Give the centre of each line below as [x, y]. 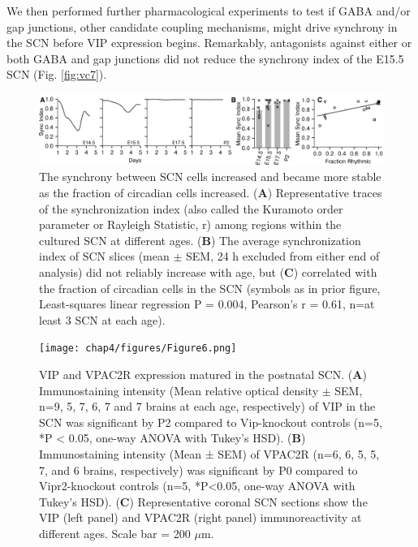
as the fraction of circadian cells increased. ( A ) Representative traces [211, 192]
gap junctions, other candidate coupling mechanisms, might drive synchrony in [202, 26]
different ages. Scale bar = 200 [115, 533]
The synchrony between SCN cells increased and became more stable [210, 177]
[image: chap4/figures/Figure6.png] [138, 349]
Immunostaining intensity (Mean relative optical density [179, 390]
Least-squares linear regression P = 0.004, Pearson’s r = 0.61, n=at [207, 304]
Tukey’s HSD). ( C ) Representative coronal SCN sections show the [203, 501]
